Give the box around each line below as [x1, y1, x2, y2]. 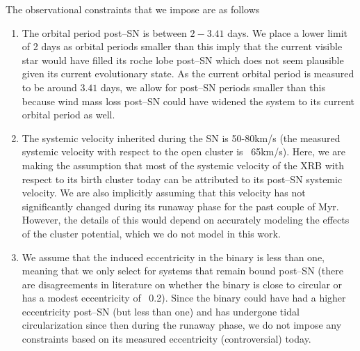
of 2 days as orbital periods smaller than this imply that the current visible [22, 39, 343, 54]
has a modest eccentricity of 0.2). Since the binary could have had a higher [22, 290, 346, 305]
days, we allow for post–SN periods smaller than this [101, 79, 325, 94]
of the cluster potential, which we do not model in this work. [22, 226, 281, 240]
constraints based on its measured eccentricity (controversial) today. [22, 331, 311, 346]
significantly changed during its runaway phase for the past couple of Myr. [22, 198, 339, 213]
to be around [22, 79, 77, 94]
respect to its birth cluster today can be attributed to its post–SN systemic [22, 171, 343, 186]
